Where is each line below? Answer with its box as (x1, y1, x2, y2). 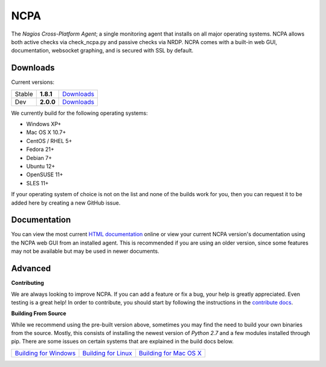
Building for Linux (82, 349, 132, 357)
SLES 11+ (26, 179, 49, 187)
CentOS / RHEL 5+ (26, 137, 72, 144)
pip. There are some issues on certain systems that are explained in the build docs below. (11, 338, 234, 345)
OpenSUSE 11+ (26, 171, 63, 178)
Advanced (11, 263, 51, 274)
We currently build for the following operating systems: (11, 109, 148, 116)
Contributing (11, 279, 45, 287)
